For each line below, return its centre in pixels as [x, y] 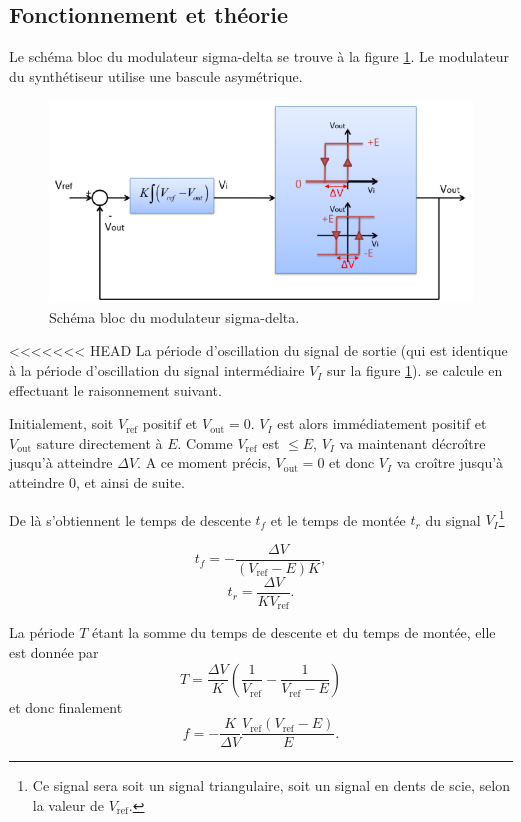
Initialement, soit [61, 423]
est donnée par [54, 652]
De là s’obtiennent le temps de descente [130, 519]
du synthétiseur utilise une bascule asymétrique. [156, 75]
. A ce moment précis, [204, 462]
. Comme [205, 442]
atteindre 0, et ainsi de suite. [97, 482]
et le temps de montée [338, 519]
